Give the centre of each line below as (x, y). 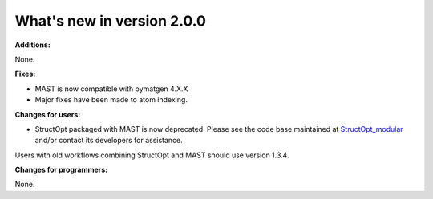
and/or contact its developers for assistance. (109, 141)
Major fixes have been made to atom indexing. (111, 100)
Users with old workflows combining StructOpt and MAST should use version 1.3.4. (152, 155)
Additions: (33, 45)
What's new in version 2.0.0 (110, 21)
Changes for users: (48, 114)
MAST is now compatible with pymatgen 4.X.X (111, 89)
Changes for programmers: (61, 170)
